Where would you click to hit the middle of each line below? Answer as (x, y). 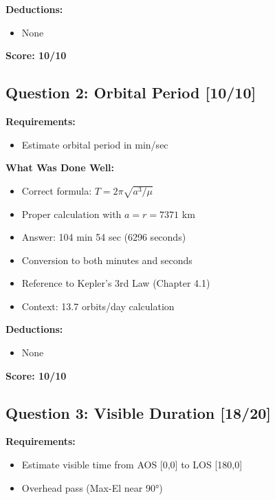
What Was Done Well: (60, 167)
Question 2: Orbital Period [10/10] (131, 93)
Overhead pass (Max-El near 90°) (92, 487)
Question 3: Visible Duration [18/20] (139, 412)
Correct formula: (57, 190)
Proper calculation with (71, 214)
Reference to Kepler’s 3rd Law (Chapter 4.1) (116, 283)
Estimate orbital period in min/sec (95, 144)
